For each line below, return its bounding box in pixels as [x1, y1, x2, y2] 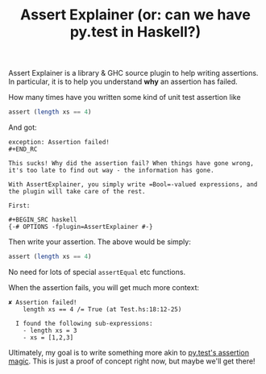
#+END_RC [8, 145, 38, 154]
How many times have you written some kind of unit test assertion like [8, 93, 241, 102]
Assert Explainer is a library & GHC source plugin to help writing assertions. [8, 69, 259, 78]
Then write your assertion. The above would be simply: [8, 237, 191, 247]
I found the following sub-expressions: [15, 319, 153, 327]
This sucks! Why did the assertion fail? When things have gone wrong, [8, 160, 254, 168]
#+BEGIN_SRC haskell [8, 216, 78, 224]
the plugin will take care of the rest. [8, 188, 147, 196]
